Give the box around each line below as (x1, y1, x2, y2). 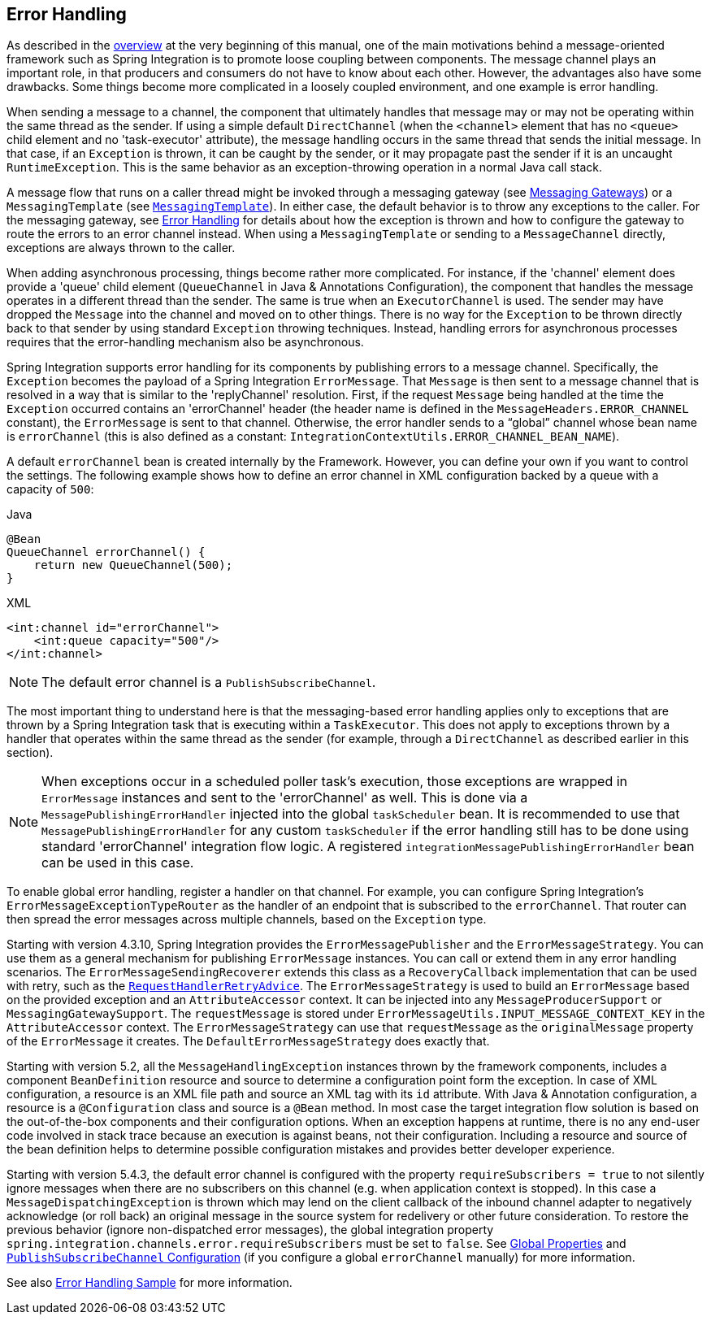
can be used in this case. (41, 854, 194, 871)
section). (7, 745, 54, 760)
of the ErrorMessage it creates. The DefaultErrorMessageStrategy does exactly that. (7, 1034, 490, 1049)
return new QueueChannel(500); (33, 558, 233, 572)
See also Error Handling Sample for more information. (7, 1275, 293, 1290)
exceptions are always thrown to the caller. (7, 241, 236, 255)
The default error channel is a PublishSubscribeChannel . (41, 674, 376, 691)
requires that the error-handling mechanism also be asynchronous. (7, 335, 364, 350)
